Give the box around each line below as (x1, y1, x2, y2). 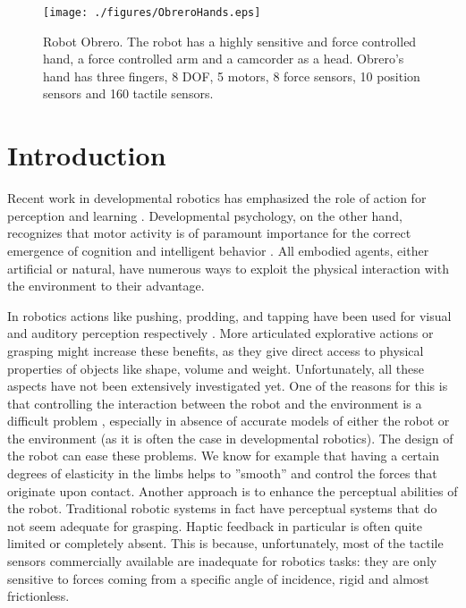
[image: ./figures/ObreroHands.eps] (43, 6, 261, 19)
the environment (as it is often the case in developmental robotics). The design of (7, 428, 453, 447)
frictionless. (7, 587, 70, 605)
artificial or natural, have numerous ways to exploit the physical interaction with (7, 258, 449, 277)
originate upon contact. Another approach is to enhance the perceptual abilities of (7, 481, 458, 500)
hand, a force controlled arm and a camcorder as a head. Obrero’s (43, 49, 404, 68)
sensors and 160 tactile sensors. (43, 84, 214, 103)
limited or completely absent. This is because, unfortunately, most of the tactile (7, 534, 444, 553)
